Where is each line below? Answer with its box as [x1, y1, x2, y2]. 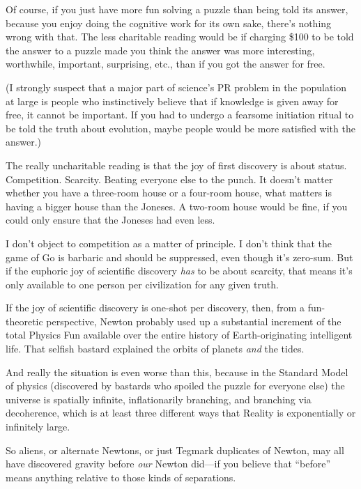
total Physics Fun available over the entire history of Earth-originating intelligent [6, 327, 353, 342]
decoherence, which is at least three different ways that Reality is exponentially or [6, 405, 356, 420]
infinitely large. [6, 419, 70, 434]
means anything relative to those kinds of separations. [6, 469, 236, 484]
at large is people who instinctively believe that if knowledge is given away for [6, 93, 339, 108]
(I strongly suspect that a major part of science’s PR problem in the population [6, 79, 347, 94]
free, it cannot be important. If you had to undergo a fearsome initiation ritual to [6, 107, 354, 122]
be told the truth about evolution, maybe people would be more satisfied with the [6, 121, 355, 135]
